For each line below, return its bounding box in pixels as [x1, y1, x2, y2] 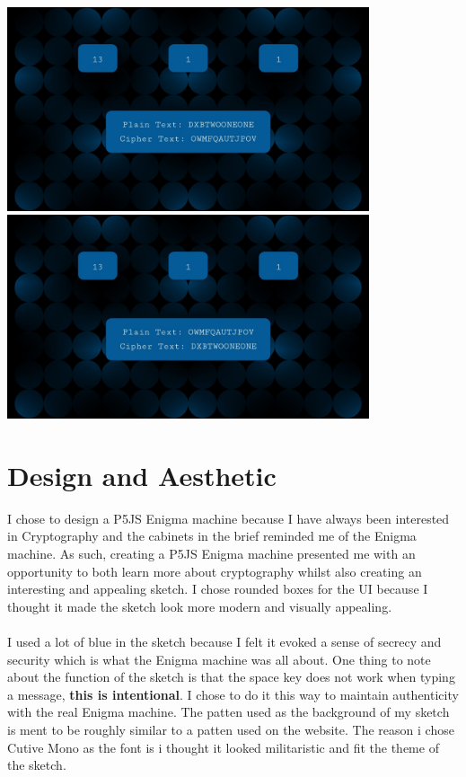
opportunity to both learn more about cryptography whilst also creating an [7, 561, 422, 580]
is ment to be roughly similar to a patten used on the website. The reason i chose [7, 720, 454, 738]
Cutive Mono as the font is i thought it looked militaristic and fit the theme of [7, 737, 439, 756]
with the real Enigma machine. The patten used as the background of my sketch [7, 702, 450, 721]
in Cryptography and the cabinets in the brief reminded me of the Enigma [7, 526, 417, 545]
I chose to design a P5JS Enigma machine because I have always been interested [7, 508, 450, 527]
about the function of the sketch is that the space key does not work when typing [7, 667, 455, 686]
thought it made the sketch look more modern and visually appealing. [7, 596, 392, 615]
